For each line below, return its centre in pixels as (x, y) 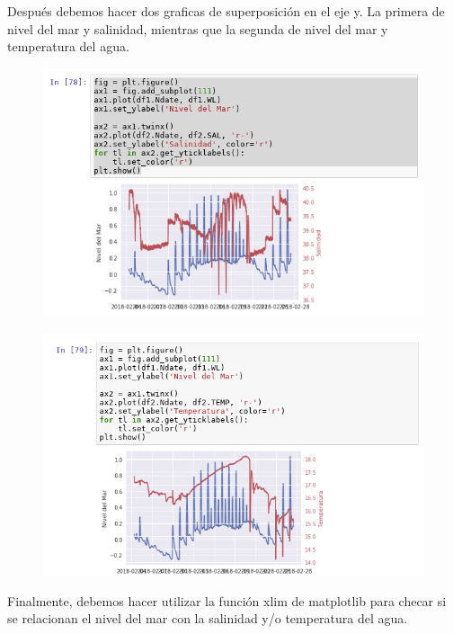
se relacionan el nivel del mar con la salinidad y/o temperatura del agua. (208, 618)
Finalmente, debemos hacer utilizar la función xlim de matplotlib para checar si (227, 600)
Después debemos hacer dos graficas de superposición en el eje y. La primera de (226, 11)
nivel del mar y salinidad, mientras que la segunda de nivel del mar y (198, 28)
